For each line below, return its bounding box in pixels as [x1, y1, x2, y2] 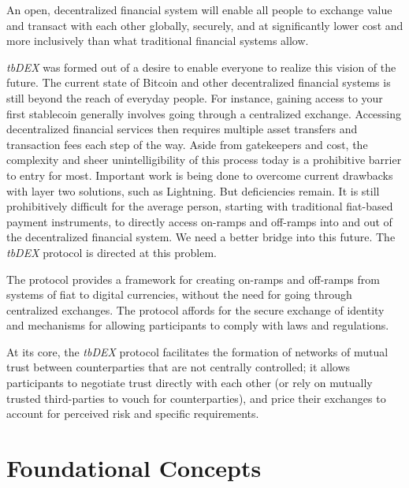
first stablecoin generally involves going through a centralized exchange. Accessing [6, 105, 402, 121]
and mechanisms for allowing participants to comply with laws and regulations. [6, 317, 389, 333]
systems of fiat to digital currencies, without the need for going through [6, 286, 352, 303]
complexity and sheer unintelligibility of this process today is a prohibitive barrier [6, 151, 402, 168]
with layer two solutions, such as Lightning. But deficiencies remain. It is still [6, 182, 380, 199]
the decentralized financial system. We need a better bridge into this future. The [6, 229, 396, 245]
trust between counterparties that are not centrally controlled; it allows [6, 359, 351, 375]
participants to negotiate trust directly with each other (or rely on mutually [6, 374, 373, 391]
